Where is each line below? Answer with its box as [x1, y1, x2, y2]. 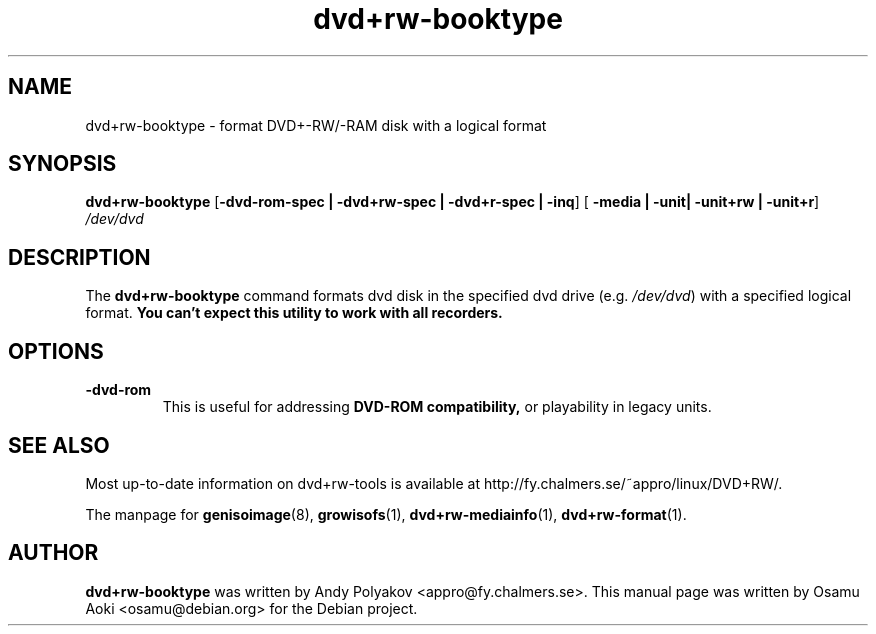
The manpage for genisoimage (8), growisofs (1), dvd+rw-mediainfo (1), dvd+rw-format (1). [85, 505, 687, 523]
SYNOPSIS [8, 151, 117, 177]
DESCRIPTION [8, 244, 151, 270]
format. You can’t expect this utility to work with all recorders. [85, 304, 503, 322]
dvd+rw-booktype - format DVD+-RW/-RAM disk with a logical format [85, 116, 547, 134]
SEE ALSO [8, 432, 110, 458]
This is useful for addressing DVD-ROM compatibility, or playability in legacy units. [162, 398, 712, 416]
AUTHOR [8, 540, 99, 566]
